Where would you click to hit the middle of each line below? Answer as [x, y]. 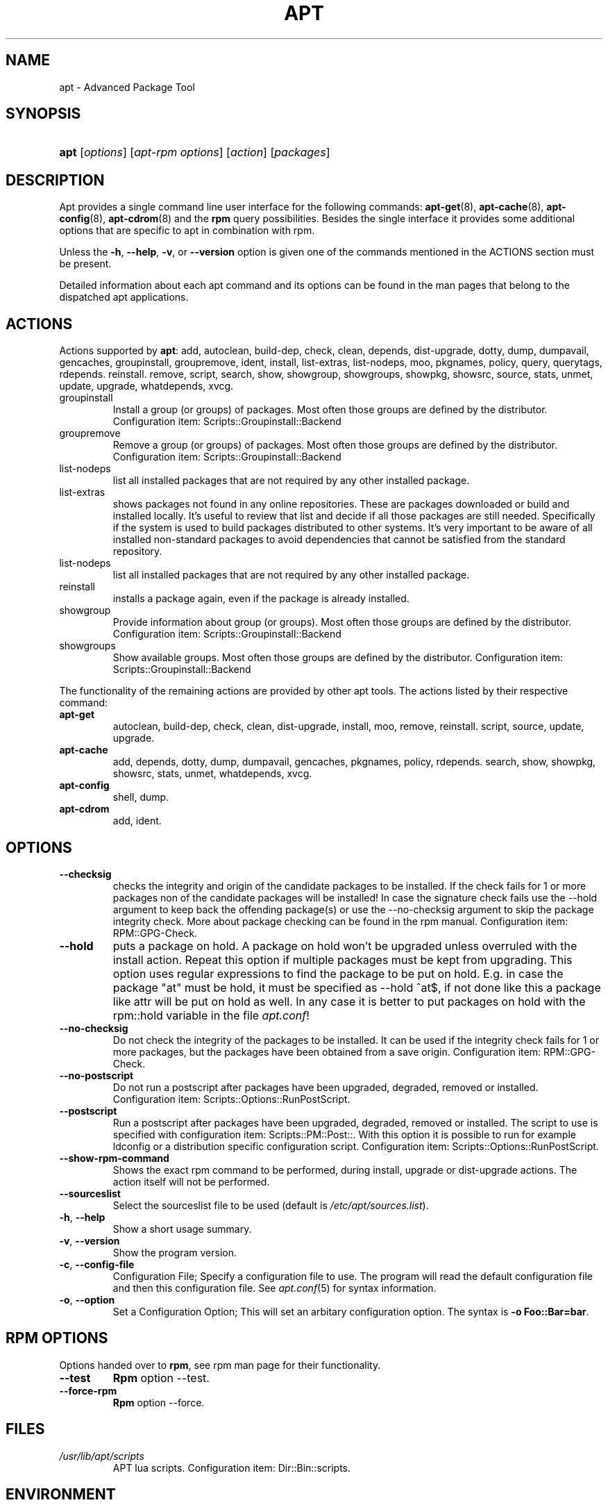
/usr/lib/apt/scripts [102, 1456]
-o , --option [87, 1299]
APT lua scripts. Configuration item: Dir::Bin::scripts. [232, 1467]
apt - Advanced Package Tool [127, 87]
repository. [137, 551]
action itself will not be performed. [191, 1181]
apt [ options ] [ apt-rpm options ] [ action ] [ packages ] [195, 152]
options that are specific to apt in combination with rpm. [187, 231]
